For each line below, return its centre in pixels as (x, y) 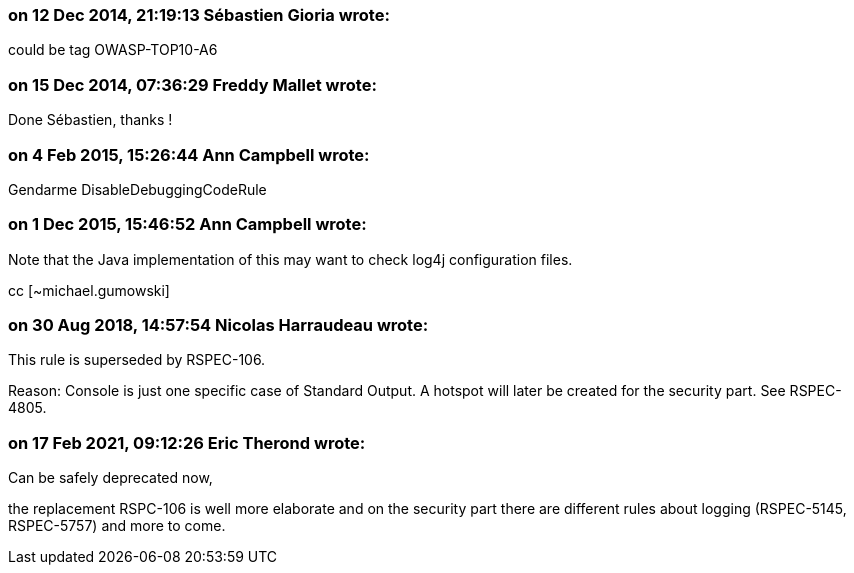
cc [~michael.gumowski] (89, 290)
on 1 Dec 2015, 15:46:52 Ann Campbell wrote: (187, 224)
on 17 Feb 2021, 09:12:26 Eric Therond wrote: (187, 442)
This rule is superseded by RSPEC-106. (137, 360)
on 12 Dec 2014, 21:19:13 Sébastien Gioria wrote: (199, 15)
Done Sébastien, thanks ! (90, 120)
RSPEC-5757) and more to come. (117, 526)
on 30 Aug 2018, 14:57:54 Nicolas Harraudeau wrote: (218, 325)
